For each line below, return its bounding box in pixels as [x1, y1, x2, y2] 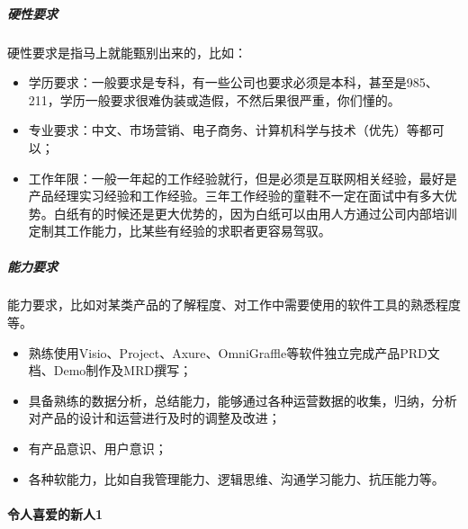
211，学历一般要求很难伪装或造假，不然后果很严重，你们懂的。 [28, 90, 400, 109]
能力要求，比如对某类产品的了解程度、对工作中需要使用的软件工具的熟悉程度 [7, 295, 461, 314]
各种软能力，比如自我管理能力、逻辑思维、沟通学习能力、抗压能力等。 [28, 469, 445, 488]
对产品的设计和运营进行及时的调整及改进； [28, 408, 281, 427]
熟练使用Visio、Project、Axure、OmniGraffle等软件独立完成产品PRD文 [28, 343, 440, 362]
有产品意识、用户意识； [28, 439, 167, 458]
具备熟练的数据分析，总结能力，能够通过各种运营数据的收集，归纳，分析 [28, 390, 457, 409]
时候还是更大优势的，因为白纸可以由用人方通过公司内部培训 [103, 203, 457, 222]
